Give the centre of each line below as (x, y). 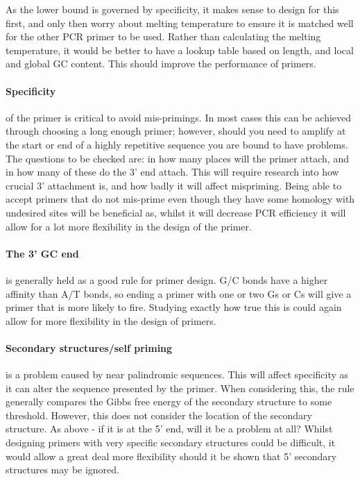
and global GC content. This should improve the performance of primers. (161, 64)
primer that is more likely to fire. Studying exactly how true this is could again (174, 307)
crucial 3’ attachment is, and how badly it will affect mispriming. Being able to (174, 185)
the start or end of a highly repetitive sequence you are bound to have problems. (177, 144)
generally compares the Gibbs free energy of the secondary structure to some (169, 402)
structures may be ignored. (62, 470)
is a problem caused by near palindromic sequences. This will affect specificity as (177, 374)
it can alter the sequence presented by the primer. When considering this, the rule (180, 388)
